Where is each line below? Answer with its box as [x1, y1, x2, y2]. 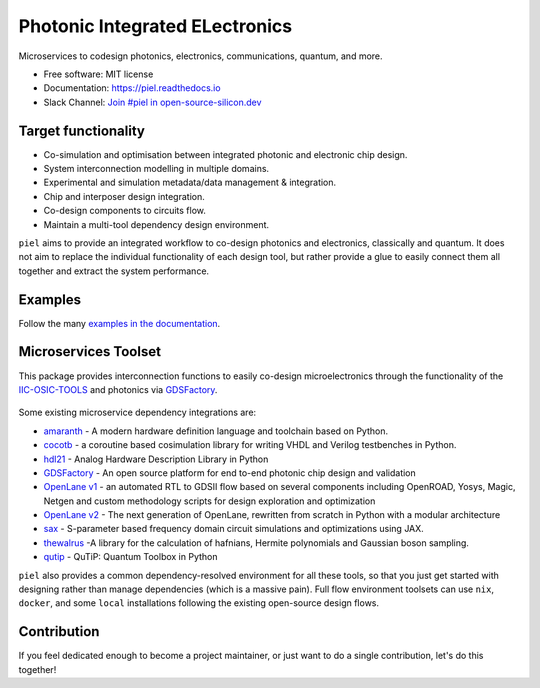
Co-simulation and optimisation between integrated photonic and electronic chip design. [43, 148, 408, 160]
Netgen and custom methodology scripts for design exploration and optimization [43, 495, 376, 507]
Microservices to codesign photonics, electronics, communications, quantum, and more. [18, 50, 384, 62]
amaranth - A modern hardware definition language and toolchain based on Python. [43, 425, 389, 437]
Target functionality [18, 122, 145, 139]
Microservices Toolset [18, 343, 162, 360]
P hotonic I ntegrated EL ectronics [18, 15, 293, 37]
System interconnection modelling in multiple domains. [43, 163, 270, 175]
